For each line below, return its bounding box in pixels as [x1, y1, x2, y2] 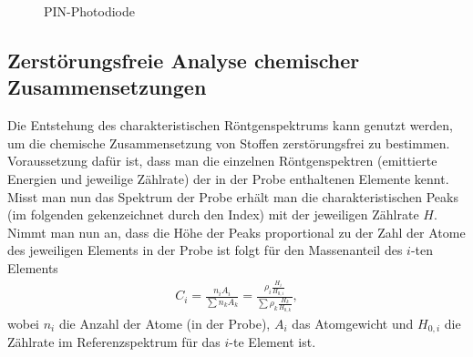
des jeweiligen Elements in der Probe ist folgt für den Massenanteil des [7, 240, 403, 260]
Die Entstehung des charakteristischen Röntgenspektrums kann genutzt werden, [7, 116, 453, 135]
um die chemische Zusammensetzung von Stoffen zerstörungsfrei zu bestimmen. [7, 133, 450, 152]
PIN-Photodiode [44, 2, 135, 20]
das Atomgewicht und [292, 313, 414, 332]
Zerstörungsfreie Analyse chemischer [7, 46, 360, 74]
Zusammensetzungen [7, 73, 207, 101]
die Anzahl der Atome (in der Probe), [58, 313, 271, 332]
